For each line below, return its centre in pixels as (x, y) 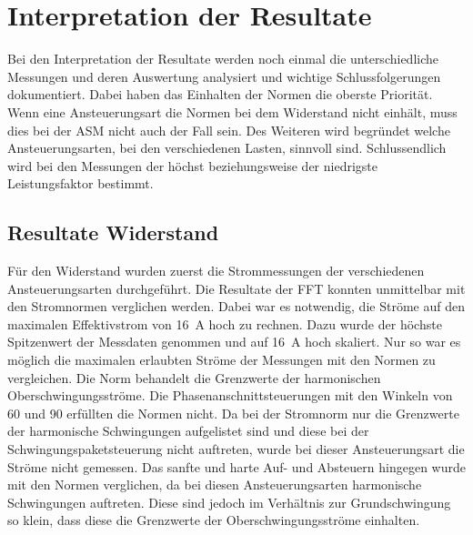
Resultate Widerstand (113, 232)
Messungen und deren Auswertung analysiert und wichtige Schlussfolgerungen (224, 76)
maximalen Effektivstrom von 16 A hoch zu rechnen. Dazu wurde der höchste (225, 323)
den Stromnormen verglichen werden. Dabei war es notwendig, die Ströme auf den (236, 306)
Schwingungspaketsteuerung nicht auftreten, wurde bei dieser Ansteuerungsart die (236, 449)
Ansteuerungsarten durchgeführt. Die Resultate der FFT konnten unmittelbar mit (236, 288)
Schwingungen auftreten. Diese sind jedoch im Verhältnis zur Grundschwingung (229, 502)
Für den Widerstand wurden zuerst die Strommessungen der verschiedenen (216, 271)
